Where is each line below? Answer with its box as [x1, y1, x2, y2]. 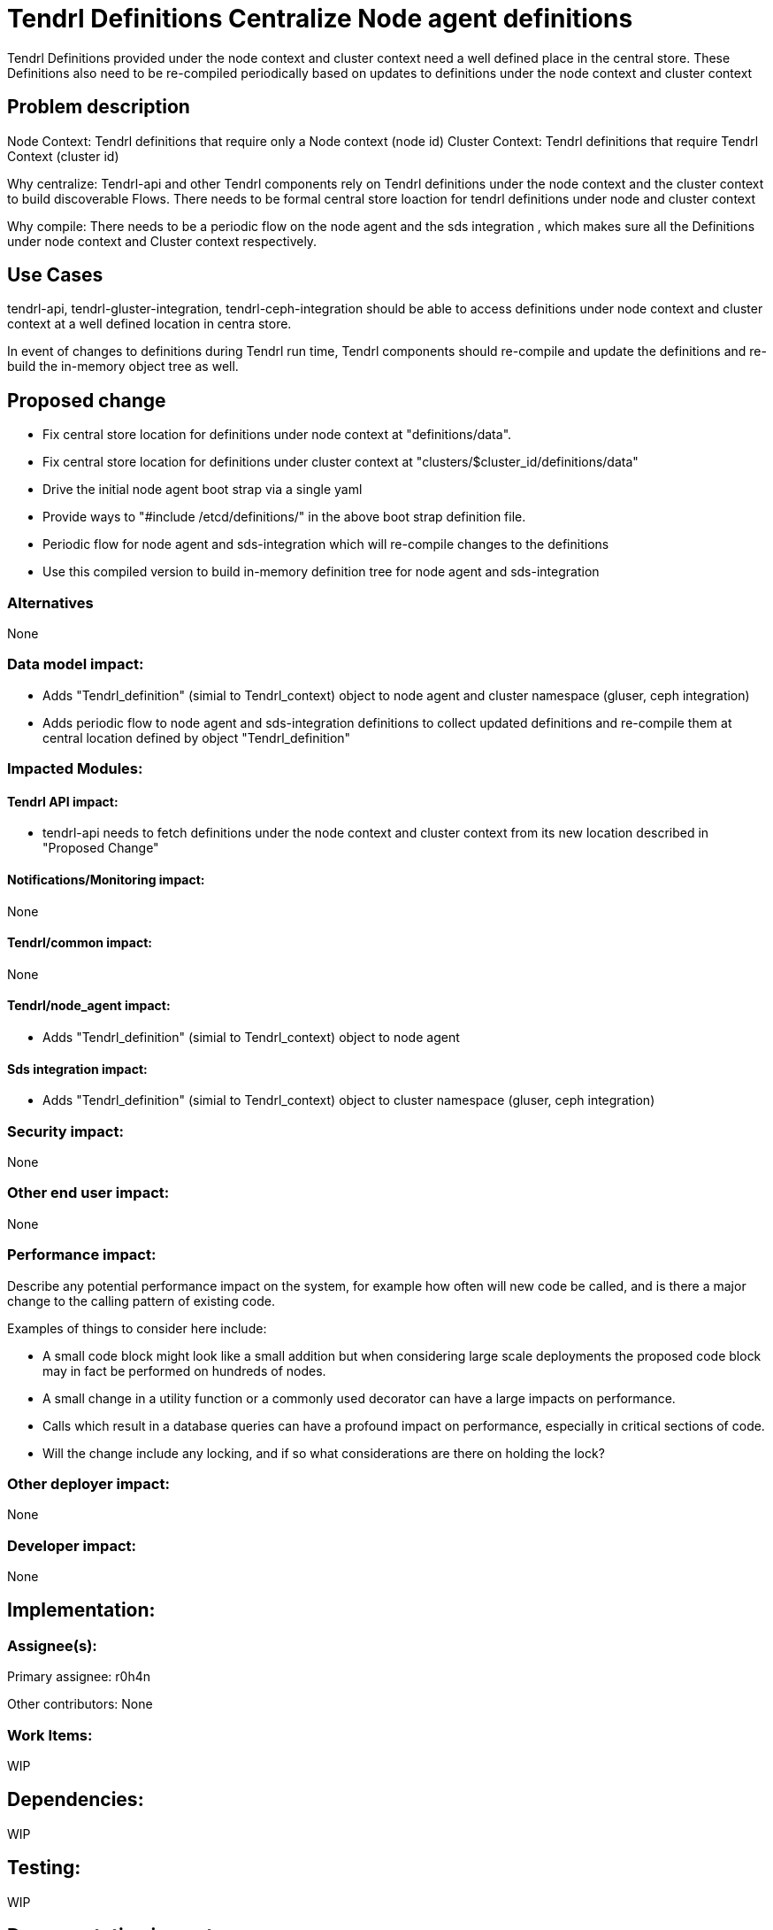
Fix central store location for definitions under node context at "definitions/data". [42, 427, 512, 443]
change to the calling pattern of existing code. [7, 1293, 275, 1309]
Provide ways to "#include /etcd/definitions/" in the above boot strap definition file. [42, 509, 526, 525]
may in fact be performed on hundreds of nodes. [42, 1363, 326, 1378]
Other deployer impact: [7, 1474, 170, 1493]
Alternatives [7, 593, 94, 612]
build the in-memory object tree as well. [7, 359, 239, 374]
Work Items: [7, 1725, 93, 1744]
